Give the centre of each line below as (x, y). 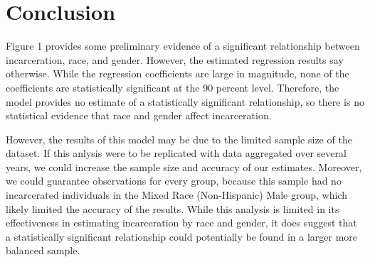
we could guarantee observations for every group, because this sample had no (174, 181)
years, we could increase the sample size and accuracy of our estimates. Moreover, (184, 167)
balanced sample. (43, 250)
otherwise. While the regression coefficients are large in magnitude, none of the (178, 73)
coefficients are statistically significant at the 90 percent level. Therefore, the (173, 87)
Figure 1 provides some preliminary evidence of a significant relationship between (183, 46)
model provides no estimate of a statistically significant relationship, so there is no (185, 101)
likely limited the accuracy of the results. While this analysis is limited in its (173, 208)
